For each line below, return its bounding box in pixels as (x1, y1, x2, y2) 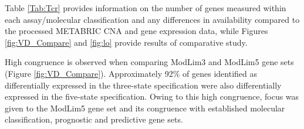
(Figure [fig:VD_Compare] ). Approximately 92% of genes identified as (5, 67, 258, 79)
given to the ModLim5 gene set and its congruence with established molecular (5, 101, 285, 114)
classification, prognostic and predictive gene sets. (5, 113, 183, 125)
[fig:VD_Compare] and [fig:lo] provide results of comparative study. (5, 36, 248, 48)
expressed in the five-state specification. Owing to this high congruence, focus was (5, 90, 299, 103)
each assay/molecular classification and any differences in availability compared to (5, 13, 300, 25)
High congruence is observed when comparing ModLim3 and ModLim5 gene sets (5, 56, 294, 68)
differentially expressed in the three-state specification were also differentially (5, 79, 282, 91)
